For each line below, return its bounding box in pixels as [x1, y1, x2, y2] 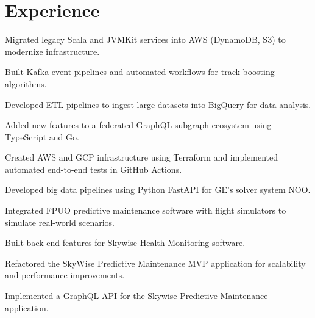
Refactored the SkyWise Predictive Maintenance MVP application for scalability [5, 256, 306, 269]
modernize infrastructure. [5, 45, 100, 57]
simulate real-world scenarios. [5, 215, 115, 228]
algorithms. [5, 77, 47, 90]
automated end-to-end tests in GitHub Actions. [5, 162, 182, 175]
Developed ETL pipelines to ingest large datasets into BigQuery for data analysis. [5, 98, 311, 110]
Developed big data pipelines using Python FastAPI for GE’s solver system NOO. [5, 183, 311, 196]
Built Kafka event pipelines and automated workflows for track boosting [5, 65, 275, 78]
